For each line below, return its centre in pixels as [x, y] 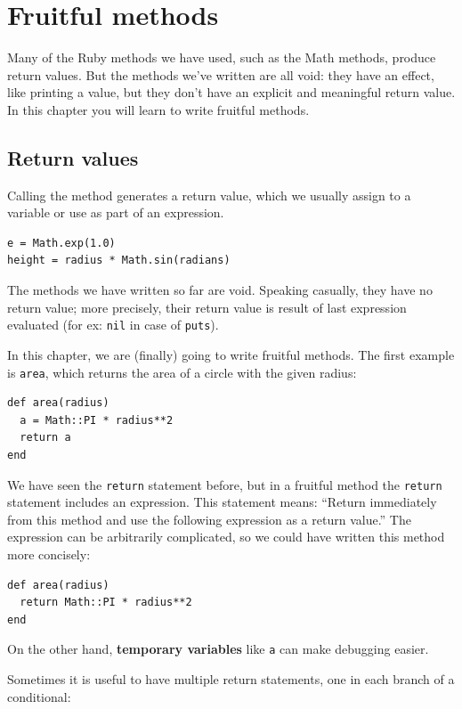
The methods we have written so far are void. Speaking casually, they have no [220, 290]
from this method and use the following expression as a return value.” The [209, 519]
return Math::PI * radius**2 [106, 603]
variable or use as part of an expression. [116, 212]
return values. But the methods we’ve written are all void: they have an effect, [221, 74]
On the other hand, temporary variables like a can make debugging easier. [218, 649]
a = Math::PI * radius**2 [97, 420]
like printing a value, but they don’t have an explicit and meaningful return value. [231, 92]
